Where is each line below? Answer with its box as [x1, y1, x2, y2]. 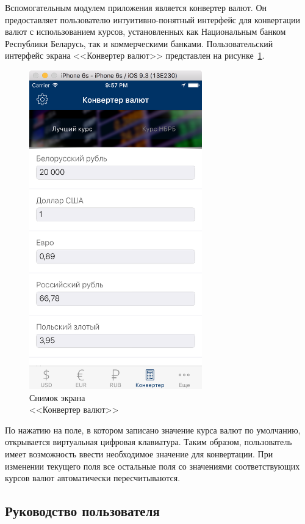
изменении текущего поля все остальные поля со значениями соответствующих [5, 459, 300, 472]
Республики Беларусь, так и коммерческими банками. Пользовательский [5, 37, 273, 50]
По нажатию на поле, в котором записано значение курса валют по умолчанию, [5, 423, 301, 436]
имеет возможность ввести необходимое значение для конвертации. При [5, 448, 273, 460]
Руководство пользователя [5, 501, 160, 520]
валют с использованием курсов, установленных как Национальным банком [5, 25, 286, 38]
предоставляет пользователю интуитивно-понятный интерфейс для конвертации [5, 13, 301, 26]
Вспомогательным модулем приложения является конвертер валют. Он [5, 1, 267, 13]
